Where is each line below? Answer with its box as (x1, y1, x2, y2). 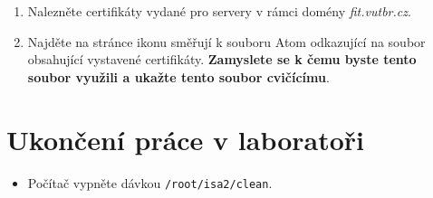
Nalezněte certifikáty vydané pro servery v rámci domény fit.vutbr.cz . (27, 2, 411, 20)
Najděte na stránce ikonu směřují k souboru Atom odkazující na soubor (27, 32, 426, 51)
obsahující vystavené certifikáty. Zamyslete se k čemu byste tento (27, 50, 417, 69)
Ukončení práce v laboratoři (6, 120, 365, 157)
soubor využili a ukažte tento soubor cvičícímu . (27, 67, 330, 86)
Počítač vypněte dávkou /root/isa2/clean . (27, 173, 273, 192)
